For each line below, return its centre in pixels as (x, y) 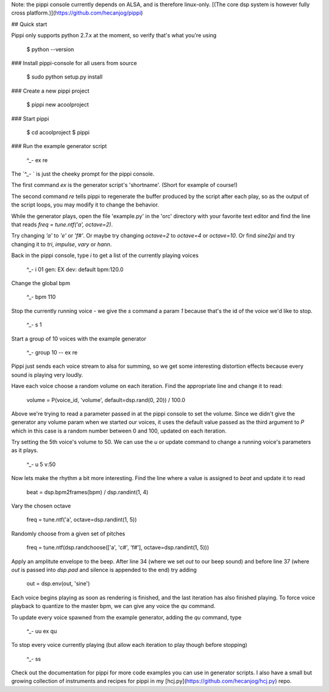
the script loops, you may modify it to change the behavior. (85, 205)
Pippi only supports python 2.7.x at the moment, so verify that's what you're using (114, 35)
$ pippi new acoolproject (58, 105)
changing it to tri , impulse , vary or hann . (62, 244)
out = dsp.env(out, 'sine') (58, 584)
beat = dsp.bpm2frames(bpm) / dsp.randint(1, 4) (87, 492)
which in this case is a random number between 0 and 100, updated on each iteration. (119, 431)
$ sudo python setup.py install (65, 77)
